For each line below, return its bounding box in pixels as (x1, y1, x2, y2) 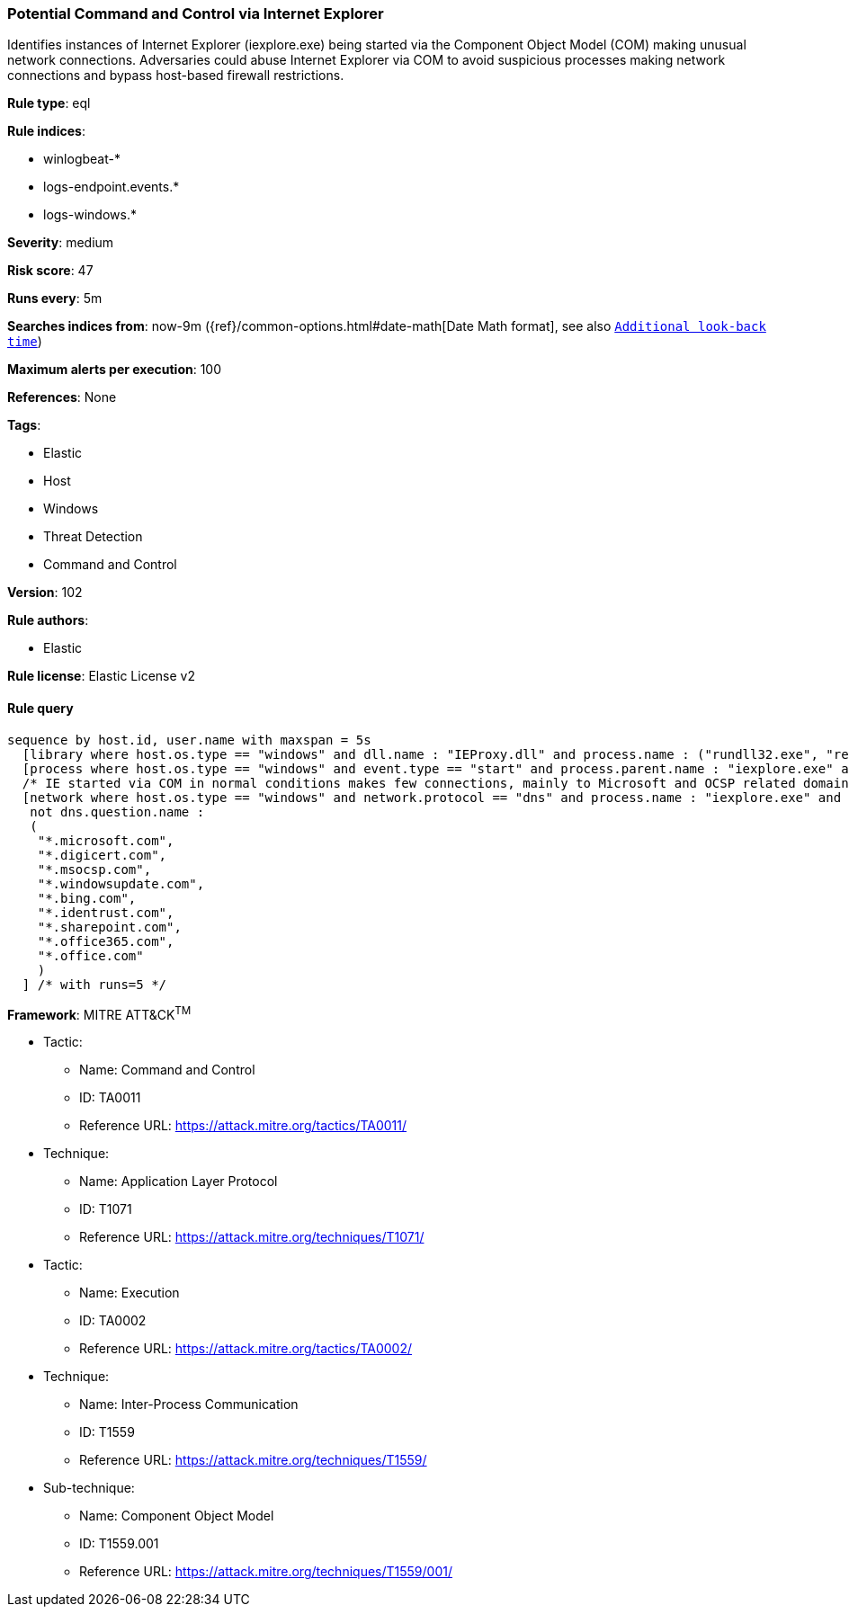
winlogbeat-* (43, 151, 121, 167)
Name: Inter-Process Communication (79, 1396, 299, 1413)
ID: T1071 (79, 1201, 132, 1217)
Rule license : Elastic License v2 (7, 668, 195, 684)
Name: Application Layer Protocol (79, 1173, 278, 1190)
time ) (7, 334, 42, 350)
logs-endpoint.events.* (43, 179, 180, 195)
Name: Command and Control (79, 1062, 255, 1078)
